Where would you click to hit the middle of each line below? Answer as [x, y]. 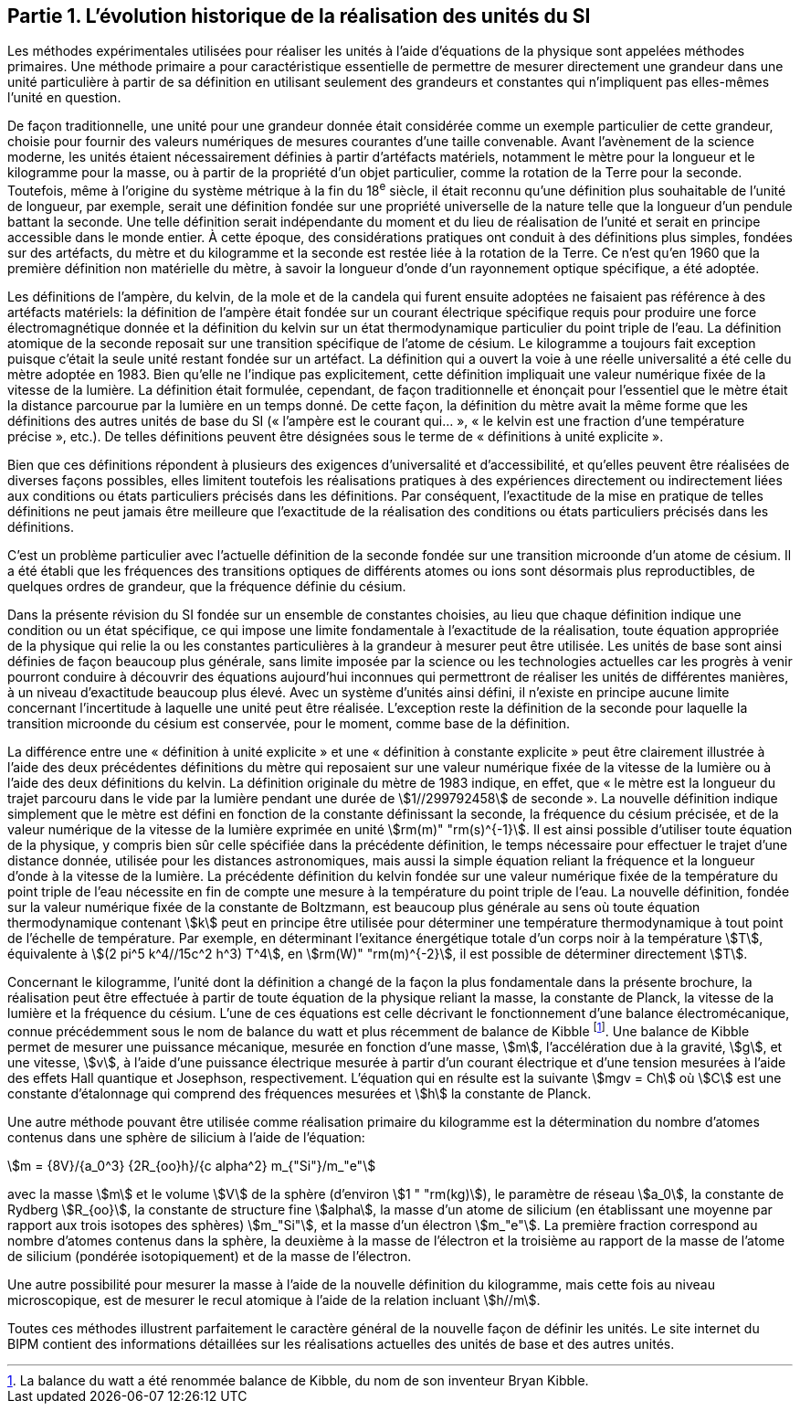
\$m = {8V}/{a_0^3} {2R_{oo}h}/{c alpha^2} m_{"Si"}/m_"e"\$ [192, 1165]
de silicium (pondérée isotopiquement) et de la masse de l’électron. [210, 1256]
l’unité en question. [64, 98]
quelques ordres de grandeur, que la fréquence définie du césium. [207, 587]
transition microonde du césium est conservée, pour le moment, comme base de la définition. [289, 724]
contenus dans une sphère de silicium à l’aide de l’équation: [186, 1137]
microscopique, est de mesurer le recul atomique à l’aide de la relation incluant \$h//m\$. [274, 1300]
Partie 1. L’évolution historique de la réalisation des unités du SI [299, 16]
